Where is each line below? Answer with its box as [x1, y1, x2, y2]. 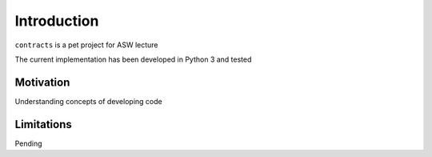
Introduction [14, 12, 99, 30]
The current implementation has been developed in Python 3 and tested [14, 54, 252, 64]
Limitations [14, 117, 72, 131]
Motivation [14, 75, 70, 89]
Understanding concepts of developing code [14, 96, 163, 106]
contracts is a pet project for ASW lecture [14, 40, 158, 50]
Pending [14, 139, 43, 148]
